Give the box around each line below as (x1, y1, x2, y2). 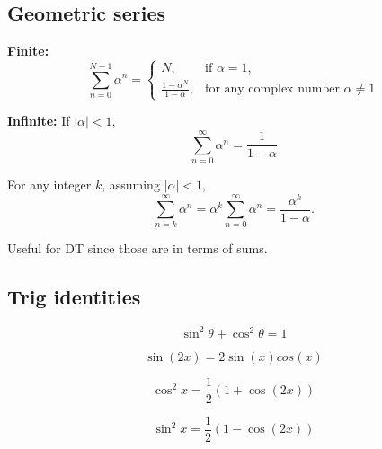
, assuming (102, 174, 160, 193)
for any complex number (205, 83, 340, 96)
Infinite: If (7, 111, 70, 130)
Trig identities (7, 283, 141, 311)
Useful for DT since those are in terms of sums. (7, 239, 268, 258)
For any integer (7, 174, 92, 193)
